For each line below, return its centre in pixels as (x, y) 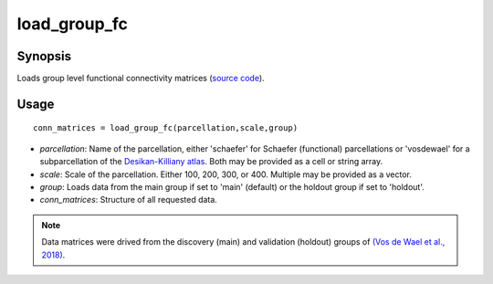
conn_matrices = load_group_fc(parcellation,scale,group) (166, 128)
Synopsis (44, 56)
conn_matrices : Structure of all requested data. (129, 200)
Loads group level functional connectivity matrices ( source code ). (141, 79)
